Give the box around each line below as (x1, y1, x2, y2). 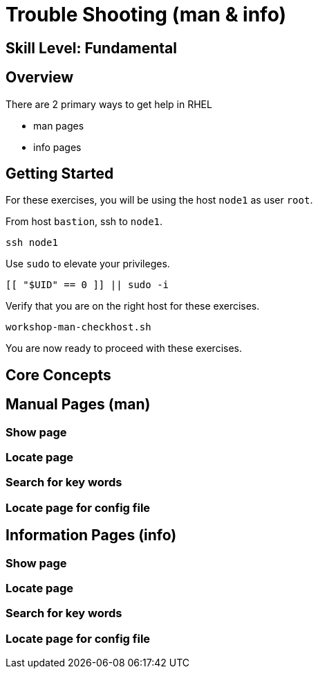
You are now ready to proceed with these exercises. (6, 342, 242, 355)
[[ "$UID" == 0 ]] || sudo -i (6, 279, 169, 291)
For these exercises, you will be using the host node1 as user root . (6, 194, 313, 206)
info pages (33, 141, 82, 153)
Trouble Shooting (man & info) (6, 3, 286, 26)
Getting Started (6, 165, 114, 183)
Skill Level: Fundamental (6, 39, 178, 57)
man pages (33, 119, 84, 132)
